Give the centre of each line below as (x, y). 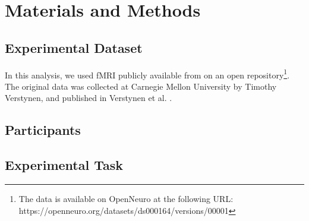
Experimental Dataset (74, 47)
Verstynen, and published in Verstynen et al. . (89, 98)
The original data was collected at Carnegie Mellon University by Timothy (141, 86)
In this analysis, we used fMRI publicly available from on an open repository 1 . (147, 74)
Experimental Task (64, 165)
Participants (43, 130)
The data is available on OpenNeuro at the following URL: (126, 198)
